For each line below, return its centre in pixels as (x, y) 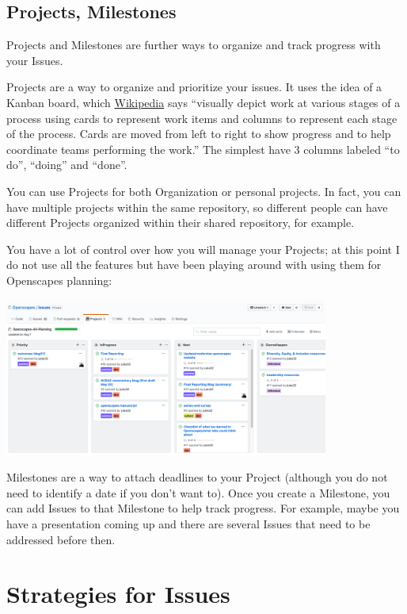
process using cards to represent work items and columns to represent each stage (202, 118)
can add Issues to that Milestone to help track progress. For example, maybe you (203, 508)
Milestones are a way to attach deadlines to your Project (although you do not (197, 477)
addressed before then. (61, 539)
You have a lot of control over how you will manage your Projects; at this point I (203, 249)
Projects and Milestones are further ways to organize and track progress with (194, 45)
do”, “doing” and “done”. (67, 165)
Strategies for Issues (118, 594)
